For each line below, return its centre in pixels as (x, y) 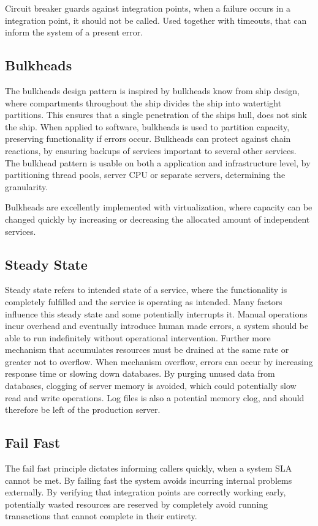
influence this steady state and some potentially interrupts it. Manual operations (156, 313)
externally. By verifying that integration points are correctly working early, (146, 492)
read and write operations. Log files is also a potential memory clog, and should (155, 397)
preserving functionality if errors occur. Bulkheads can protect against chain (148, 139)
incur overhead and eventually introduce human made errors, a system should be (157, 326)
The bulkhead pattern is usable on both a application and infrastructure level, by (158, 162)
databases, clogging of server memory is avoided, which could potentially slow (151, 386)
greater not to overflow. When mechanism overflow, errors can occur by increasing (159, 361)
